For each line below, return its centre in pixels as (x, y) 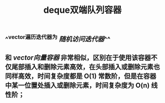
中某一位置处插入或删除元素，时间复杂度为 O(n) (77, 85)
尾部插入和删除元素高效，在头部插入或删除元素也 (86, 67)
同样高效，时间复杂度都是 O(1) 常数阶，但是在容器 (81, 76)
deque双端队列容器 (82, 10)
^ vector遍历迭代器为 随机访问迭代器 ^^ (58, 38)
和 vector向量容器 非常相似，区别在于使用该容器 (78, 57)
